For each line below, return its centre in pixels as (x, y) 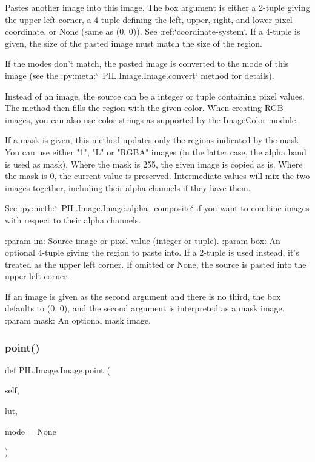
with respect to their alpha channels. (73, 219)
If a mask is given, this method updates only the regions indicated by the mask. (153, 140)
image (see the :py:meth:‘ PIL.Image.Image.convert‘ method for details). (140, 75)
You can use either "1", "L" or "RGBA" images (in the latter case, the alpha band (156, 151)
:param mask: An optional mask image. (78, 320)
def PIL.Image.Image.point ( (58, 369)
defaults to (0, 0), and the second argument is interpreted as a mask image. (145, 308)
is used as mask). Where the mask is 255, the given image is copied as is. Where (154, 164)
